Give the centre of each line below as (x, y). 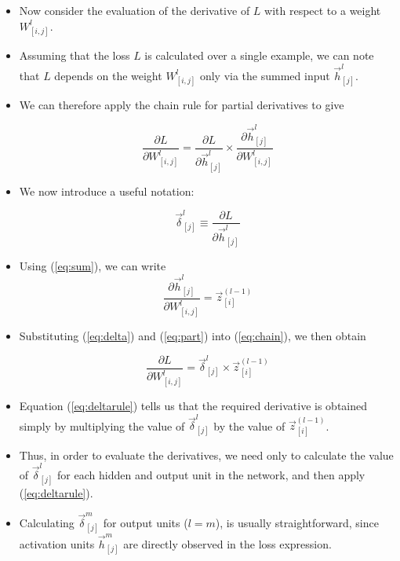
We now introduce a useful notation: (107, 191)
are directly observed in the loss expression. (227, 543)
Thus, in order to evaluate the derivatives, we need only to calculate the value (206, 455)
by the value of (249, 425)
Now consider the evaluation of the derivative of (135, 10)
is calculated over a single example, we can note (259, 55)
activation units (57, 543)
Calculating (47, 522)
